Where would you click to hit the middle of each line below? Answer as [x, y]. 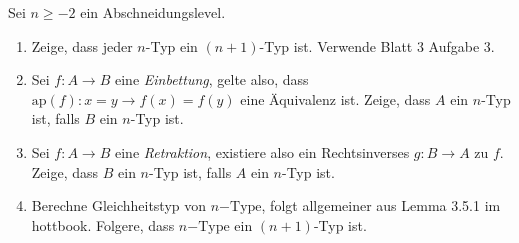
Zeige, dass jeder [82, 45]
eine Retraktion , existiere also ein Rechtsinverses [262, 151]
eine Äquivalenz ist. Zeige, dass [335, 98]
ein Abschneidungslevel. [153, 12]
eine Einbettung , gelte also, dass [212, 79]
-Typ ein [171, 45]
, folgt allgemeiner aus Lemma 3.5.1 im [381, 205]
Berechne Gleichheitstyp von [119, 205]
